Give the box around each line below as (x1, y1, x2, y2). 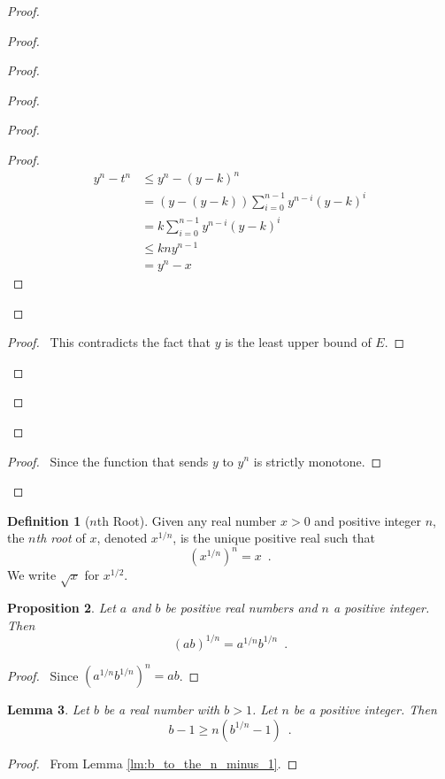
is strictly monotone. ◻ (253, 451, 382, 470)
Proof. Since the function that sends (7, 451, 209, 470)
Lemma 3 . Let (7, 700, 89, 719)
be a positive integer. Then (293, 700, 437, 719)
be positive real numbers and (165, 598, 318, 617)
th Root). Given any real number (96, 511, 277, 529)
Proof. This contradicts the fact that (7, 333, 211, 351)
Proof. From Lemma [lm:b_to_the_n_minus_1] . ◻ (7, 753, 298, 772)
